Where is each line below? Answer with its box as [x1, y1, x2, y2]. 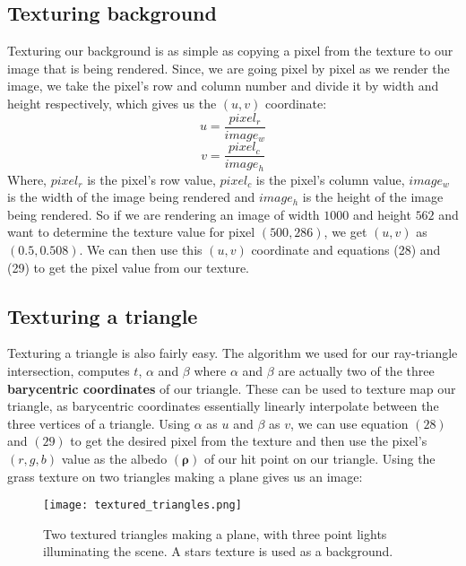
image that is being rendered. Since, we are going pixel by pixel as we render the [7, 58, 450, 77]
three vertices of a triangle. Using [7, 414, 191, 432]
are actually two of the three [278, 361, 435, 379]
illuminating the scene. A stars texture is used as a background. [43, 542, 393, 561]
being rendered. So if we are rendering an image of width [7, 205, 320, 223]
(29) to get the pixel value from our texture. [7, 257, 250, 276]
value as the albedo [61, 448, 168, 467]
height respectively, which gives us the [7, 93, 217, 112]
